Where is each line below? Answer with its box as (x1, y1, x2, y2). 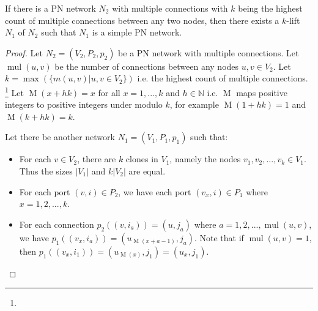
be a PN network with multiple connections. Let (118, 46, 299, 59)
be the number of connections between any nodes (54, 59, 239, 72)
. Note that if (194, 231, 244, 244)
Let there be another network (5, 130, 115, 143)
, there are (77, 152, 116, 165)
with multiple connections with (112, 2, 228, 14)
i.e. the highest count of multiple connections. (137, 72, 308, 84)
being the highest (238, 2, 303, 14)
